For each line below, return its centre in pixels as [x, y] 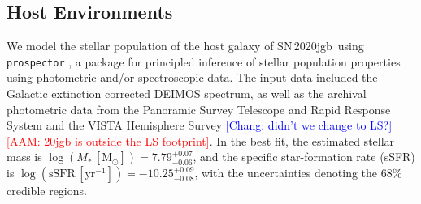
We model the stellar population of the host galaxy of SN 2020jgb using [185, 46]
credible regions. [47, 191]
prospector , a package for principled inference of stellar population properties [204, 61]
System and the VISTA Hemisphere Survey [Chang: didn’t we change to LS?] [200, 125]
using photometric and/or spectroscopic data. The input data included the [192, 77]
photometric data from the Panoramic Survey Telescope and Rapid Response [199, 109]
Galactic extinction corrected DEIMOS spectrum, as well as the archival [187, 93]
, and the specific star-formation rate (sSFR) [304, 157]
